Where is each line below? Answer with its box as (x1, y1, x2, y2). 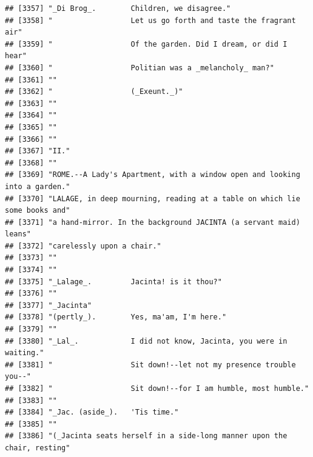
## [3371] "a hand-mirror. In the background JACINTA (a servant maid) (5, 218, 300, 227)
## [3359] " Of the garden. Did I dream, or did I (5, 39, 288, 48)
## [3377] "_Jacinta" (5, 301, 92, 310)
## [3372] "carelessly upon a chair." (5, 241, 161, 250)
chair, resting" (5, 443, 70, 452)
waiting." (5, 349, 44, 358)
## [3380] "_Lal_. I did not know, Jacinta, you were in (5, 336, 288, 345)
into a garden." (5, 182, 70, 191)
